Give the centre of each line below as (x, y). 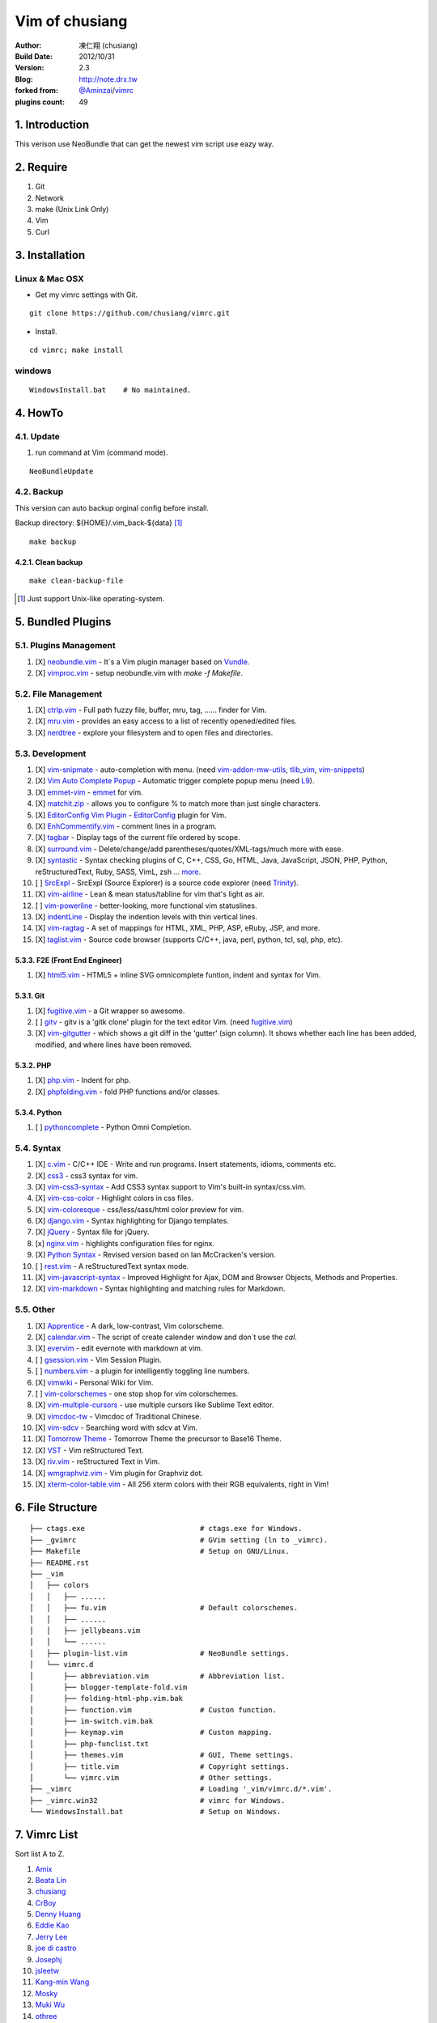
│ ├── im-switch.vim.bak (91, 1721)
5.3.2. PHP (33, 1065)
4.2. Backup (39, 492)
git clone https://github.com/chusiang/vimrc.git (130, 313)
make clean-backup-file (76, 581)
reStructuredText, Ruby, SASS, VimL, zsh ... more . (118, 872)
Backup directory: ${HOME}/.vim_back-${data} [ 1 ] (99, 523)
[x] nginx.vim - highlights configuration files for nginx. (125, 1243)
